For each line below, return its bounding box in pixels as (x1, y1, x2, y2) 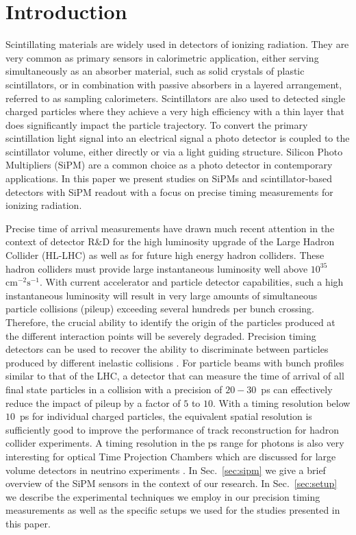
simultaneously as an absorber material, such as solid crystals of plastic (5, 64, 305, 78)
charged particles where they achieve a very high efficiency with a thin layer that (5, 104, 344, 119)
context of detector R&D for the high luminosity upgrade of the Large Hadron (5, 234, 335, 249)
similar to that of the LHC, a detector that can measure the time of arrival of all (5, 369, 344, 383)
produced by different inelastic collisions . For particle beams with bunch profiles (5, 355, 344, 369)
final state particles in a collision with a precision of (5, 382, 222, 396)
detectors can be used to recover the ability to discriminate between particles (5, 342, 329, 356)
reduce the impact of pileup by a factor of (5, 395, 181, 410)
